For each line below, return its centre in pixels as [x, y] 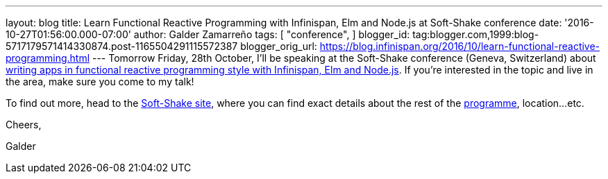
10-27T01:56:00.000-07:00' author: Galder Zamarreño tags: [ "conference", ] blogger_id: [208, 34]
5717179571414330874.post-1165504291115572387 [122, 46]
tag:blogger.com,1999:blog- [476, 34]
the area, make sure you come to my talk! [100, 82]
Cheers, [24, 125]
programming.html [48, 58]
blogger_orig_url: [279, 46]
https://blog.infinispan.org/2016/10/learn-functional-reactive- [460, 46]
